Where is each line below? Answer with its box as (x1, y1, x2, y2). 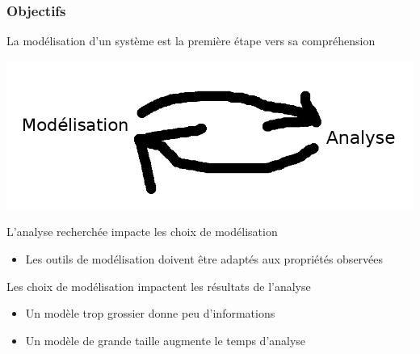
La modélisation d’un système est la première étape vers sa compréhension (6, 32, 376, 49)
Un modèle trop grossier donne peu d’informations (25, 305, 275, 322)
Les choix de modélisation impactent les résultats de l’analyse (6, 277, 311, 294)
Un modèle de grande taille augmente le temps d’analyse (25, 331, 306, 348)
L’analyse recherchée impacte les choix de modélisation (6, 223, 278, 240)
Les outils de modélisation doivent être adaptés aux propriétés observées (25, 250, 384, 267)
